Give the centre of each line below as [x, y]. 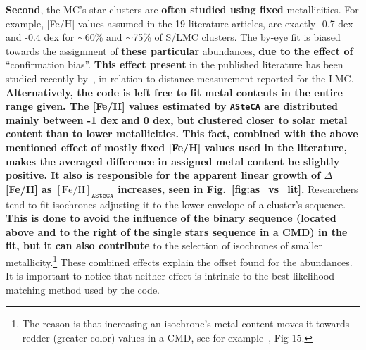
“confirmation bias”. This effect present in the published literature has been [175, 64]
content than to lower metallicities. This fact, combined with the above [182, 133]
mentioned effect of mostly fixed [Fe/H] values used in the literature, [176, 147]
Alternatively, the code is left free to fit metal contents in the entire [174, 92]
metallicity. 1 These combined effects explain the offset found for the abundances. [179, 261]
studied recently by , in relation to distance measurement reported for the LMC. [180, 78]
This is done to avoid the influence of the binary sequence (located [171, 218]
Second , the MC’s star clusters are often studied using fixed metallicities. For [182, 9]
